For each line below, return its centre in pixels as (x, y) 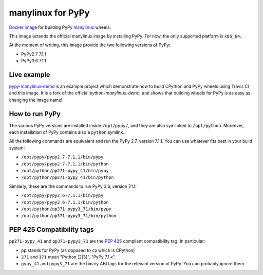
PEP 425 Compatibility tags (52, 229)
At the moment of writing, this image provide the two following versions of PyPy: (90, 45)
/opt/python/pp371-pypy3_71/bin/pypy (66, 209)
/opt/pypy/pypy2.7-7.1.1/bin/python (65, 164)
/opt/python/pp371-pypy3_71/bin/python (69, 216)
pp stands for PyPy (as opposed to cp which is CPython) (78, 250)
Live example (30, 75)
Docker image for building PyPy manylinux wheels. (60, 27)
